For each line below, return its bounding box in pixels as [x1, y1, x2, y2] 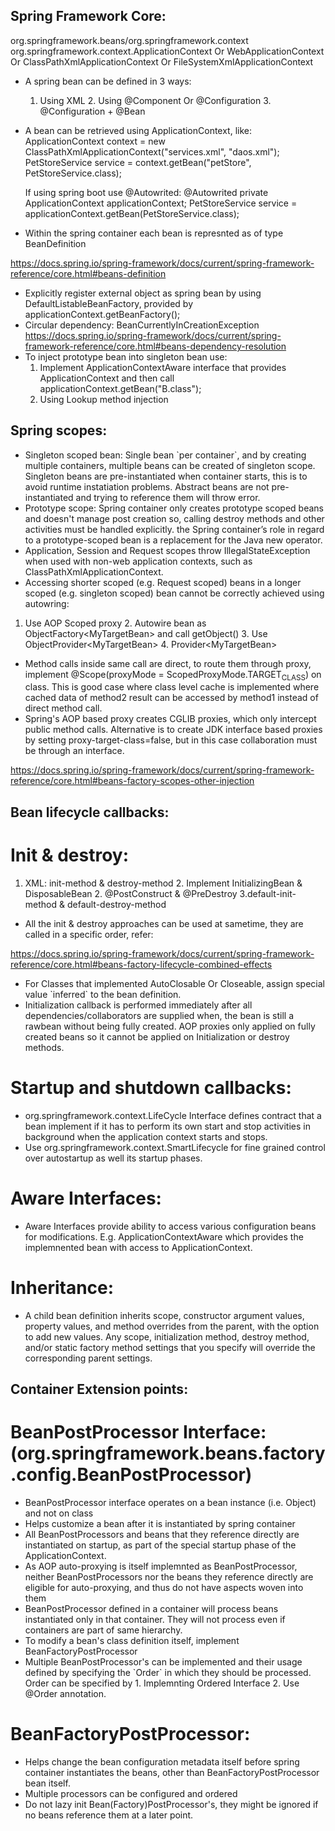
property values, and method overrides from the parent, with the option [24, 1320, 320, 1332]
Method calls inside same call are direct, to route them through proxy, [24, 657, 312, 669]
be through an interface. [24, 745, 125, 757]
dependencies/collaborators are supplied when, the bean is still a [24, 1009, 295, 1021]
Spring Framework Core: [10, 8, 167, 25]
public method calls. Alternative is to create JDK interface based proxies [24, 724, 323, 736]
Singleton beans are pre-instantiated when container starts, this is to [24, 470, 308, 482]
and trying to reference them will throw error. [75, 491, 261, 503]
